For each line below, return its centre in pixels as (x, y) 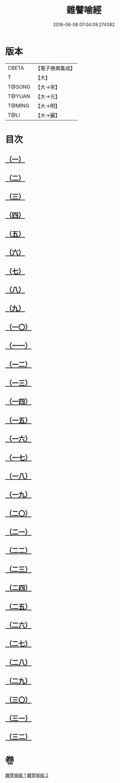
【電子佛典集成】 (55, 68)
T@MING (18, 105)
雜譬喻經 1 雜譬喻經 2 (27, 775)
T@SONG (19, 87)
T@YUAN (19, 96)
